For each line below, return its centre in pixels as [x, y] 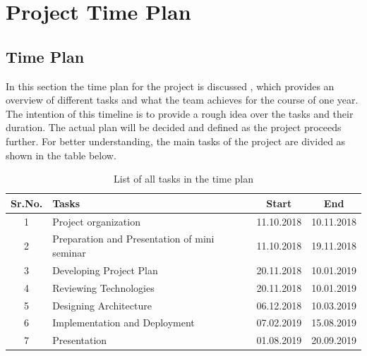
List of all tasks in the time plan [183, 179]
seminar [69, 253]
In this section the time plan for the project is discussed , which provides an [170, 86]
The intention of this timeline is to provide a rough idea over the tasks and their [180, 113]
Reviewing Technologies [103, 287]
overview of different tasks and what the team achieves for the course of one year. [182, 100]
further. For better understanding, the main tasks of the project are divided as [176, 141]
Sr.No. [27, 203]
